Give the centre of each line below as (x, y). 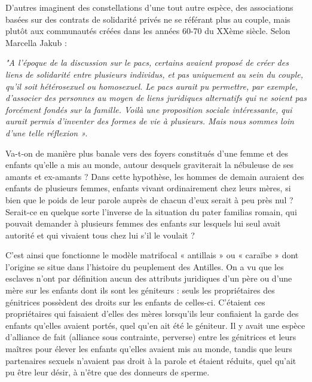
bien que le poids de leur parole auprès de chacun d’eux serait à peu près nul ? (149, 199)
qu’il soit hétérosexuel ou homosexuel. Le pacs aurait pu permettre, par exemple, (152, 86)
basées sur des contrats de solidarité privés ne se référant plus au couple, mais (148, 19)
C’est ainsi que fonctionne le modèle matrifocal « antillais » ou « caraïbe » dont (152, 255)
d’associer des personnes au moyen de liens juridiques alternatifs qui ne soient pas (156, 98)
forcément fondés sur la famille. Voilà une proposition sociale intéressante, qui (149, 109)
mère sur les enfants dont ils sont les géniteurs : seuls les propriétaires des (140, 290)
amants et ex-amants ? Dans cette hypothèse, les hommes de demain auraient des (155, 176)
